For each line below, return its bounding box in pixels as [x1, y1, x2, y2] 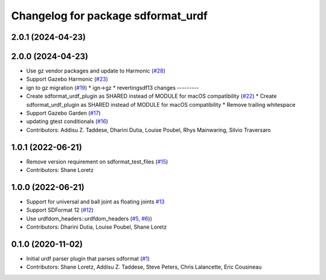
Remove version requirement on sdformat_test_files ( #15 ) [26, 157, 168, 165]
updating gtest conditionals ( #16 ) [26, 118, 109, 125]
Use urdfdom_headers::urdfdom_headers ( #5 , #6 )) [26, 215, 152, 222]
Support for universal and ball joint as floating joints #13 [26, 198, 165, 205]
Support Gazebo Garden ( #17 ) [26, 109, 101, 117]
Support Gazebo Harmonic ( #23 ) [26, 75, 108, 83]
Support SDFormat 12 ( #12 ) [26, 206, 94, 214]
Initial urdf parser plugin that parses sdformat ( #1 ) [26, 255, 150, 262]
